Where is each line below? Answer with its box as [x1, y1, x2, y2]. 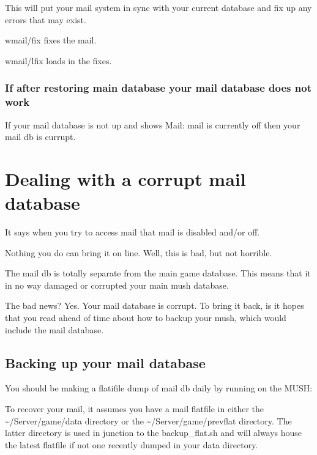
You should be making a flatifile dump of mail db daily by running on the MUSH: [5, 382, 313, 394]
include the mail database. [5, 323, 104, 336]
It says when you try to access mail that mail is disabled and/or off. [5, 226, 260, 239]
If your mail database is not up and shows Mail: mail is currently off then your [5, 118, 300, 131]
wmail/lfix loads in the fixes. [5, 54, 112, 67]
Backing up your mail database [5, 353, 206, 372]
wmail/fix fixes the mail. [5, 34, 97, 46]
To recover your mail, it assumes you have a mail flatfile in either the [5, 402, 264, 415]
